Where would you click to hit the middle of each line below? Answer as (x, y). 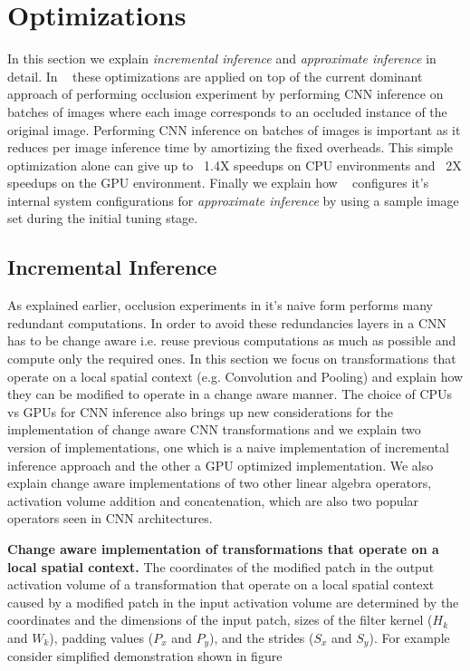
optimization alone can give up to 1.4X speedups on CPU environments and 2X (235, 165)
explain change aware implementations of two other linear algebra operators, (220, 483)
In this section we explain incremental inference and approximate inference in (222, 58)
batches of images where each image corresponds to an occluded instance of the (227, 111)
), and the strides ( (262, 637)
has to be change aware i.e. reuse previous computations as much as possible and (232, 340)
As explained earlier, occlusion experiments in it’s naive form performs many (221, 305)
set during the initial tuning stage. (103, 218)
